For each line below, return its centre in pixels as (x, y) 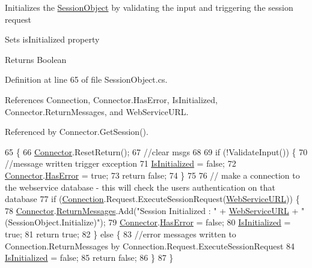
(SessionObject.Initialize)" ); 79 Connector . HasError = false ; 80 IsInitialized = (148, 222)
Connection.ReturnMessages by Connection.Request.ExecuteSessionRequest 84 (150, 246)
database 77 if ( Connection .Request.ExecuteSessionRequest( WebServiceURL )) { (152, 199)
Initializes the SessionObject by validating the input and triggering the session (149, 7)
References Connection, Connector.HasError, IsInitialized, (111, 99)
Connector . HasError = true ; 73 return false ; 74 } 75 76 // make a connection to (152, 175)
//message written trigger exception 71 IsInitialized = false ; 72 (121, 163)
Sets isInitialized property (52, 39)
